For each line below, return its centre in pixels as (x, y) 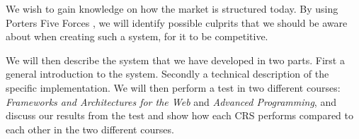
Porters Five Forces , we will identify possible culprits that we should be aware (177, 22)
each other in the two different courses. (90, 129)
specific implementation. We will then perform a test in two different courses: (173, 87)
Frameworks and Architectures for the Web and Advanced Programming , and (171, 101)
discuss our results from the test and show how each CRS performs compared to (179, 115)
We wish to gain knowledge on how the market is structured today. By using (172, 8)
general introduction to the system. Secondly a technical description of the (167, 74)
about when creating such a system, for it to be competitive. (137, 36)
